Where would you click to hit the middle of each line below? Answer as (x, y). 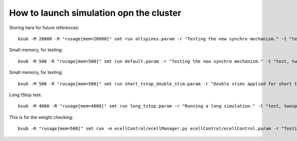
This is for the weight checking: (41, 117)
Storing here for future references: (44, 28)
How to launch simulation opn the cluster (95, 13)
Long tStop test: (25, 95)
